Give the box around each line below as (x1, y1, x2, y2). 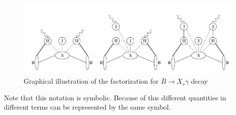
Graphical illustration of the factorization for (24, 76, 159, 86)
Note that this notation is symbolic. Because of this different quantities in (4, 92, 226, 102)
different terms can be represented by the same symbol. (4, 102, 171, 112)
